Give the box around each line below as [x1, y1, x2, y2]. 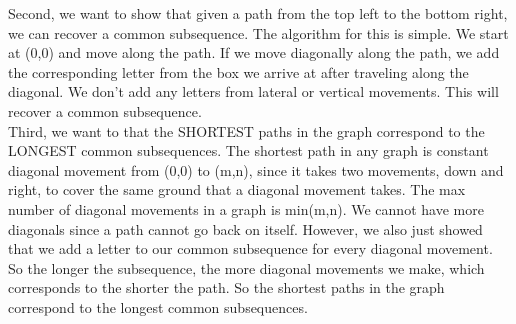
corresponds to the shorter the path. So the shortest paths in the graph [8, 277, 445, 298]
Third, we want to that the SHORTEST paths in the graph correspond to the [8, 120, 485, 141]
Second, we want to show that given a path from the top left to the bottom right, [8, 3, 508, 23]
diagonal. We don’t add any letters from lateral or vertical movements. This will [8, 81, 499, 102]
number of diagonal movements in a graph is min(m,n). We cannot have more [8, 198, 484, 219]
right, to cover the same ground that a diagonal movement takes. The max [8, 179, 466, 200]
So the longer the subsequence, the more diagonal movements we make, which [8, 257, 485, 278]
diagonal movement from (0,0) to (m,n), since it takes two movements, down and [8, 159, 504, 180]
